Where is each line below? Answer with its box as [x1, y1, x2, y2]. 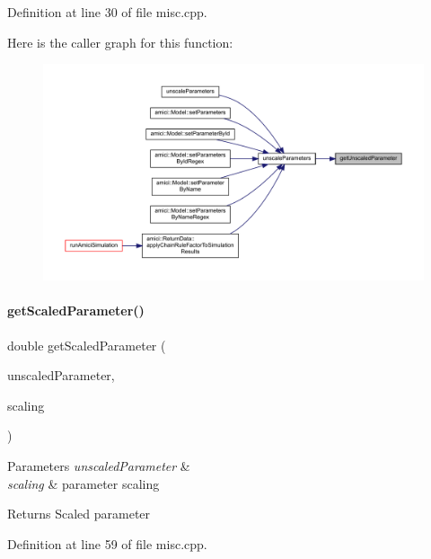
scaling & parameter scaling [7, 474, 160, 492]
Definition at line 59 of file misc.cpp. [7, 534, 207, 553]
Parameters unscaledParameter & [7, 456, 190, 475]
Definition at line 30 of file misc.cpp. [7, 3, 207, 21]
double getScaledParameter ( [7, 335, 166, 354]
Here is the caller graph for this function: [7, 32, 233, 51]
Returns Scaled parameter [7, 504, 151, 523]
